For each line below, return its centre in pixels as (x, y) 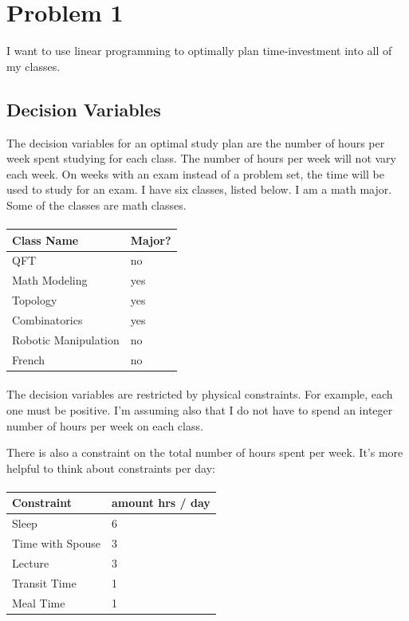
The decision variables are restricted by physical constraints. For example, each (200, 394)
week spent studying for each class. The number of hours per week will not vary (201, 158)
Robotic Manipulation (66, 339)
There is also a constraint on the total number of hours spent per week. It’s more (205, 452)
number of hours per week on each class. (105, 425)
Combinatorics (47, 319)
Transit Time (44, 582)
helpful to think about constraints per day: (111, 468)
